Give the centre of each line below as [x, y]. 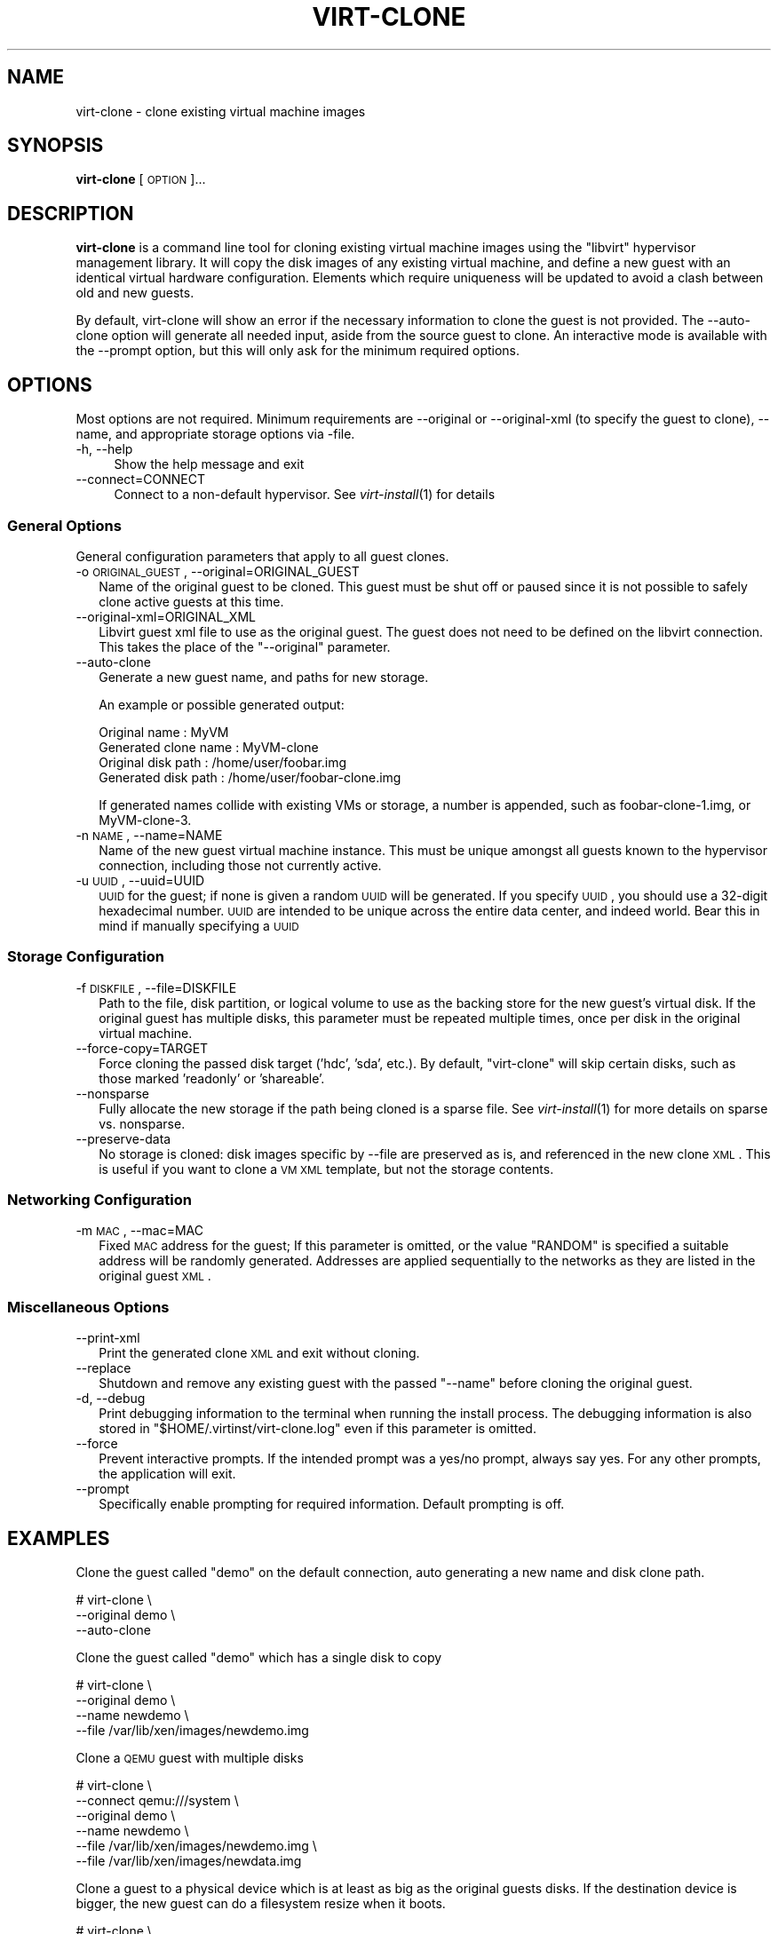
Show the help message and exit [209, 464]
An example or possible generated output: [222, 704]
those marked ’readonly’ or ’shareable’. [212, 1078]
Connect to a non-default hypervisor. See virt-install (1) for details [305, 495]
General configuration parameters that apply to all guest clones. [262, 556]
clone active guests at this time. [191, 601]
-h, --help [104, 449]
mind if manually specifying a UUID [199, 925]
